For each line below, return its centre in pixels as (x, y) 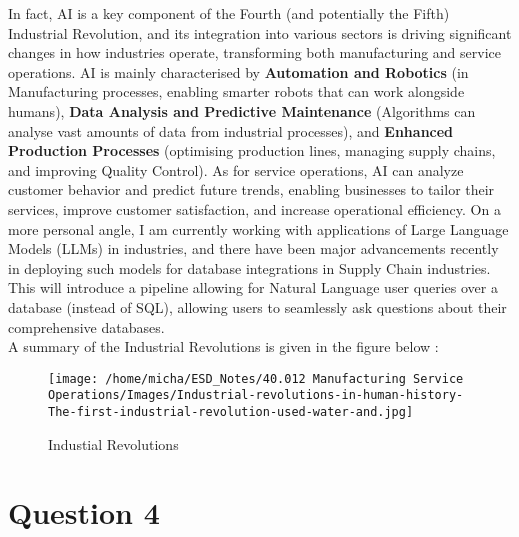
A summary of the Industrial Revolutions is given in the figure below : (223, 346)
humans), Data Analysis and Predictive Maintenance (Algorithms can (242, 110)
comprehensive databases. (86, 326)
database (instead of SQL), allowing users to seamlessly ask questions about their (257, 306)
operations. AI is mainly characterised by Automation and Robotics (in (238, 71)
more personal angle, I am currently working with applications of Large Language (258, 228)
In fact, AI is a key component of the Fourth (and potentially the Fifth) (229, 13)
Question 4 (84, 512)
